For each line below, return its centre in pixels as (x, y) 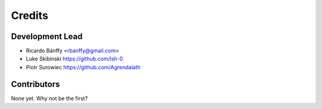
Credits (30, 15)
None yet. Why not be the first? (49, 98)
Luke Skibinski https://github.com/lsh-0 (75, 59)
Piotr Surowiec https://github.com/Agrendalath (83, 67)
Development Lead (47, 36)
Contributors (35, 84)
